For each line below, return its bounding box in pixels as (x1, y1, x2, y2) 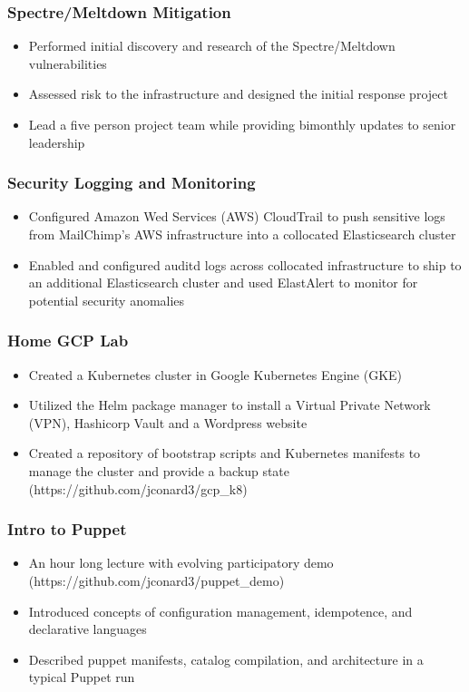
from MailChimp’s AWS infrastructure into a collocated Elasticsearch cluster (28, 225, 456, 243)
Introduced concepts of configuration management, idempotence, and (28, 601, 413, 620)
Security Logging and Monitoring (7, 171, 256, 194)
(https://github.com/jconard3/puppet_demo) (28, 570, 285, 590)
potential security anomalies (28, 290, 185, 309)
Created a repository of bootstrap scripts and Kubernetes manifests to (28, 443, 421, 463)
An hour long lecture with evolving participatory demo (28, 553, 334, 572)
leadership (28, 132, 85, 151)
